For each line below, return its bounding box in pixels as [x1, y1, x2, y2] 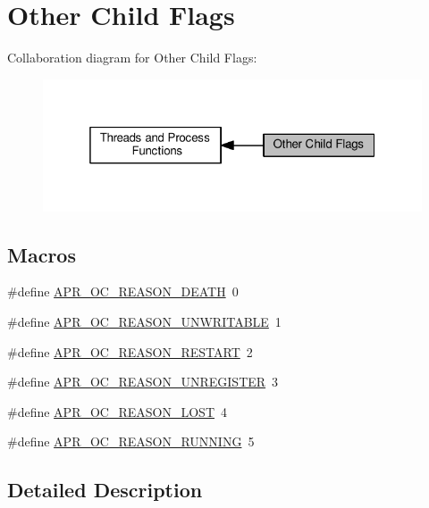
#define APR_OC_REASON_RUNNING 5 [7, 432, 255, 451]
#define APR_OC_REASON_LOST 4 [7, 402, 227, 421]
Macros [7, 240, 76, 268]
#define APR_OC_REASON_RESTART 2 [7, 342, 253, 361]
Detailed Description [7, 476, 203, 504]
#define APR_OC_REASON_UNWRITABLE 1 [7, 312, 282, 331]
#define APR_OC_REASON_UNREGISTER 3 [7, 372, 279, 391]
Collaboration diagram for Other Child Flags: [7, 48, 257, 67]
